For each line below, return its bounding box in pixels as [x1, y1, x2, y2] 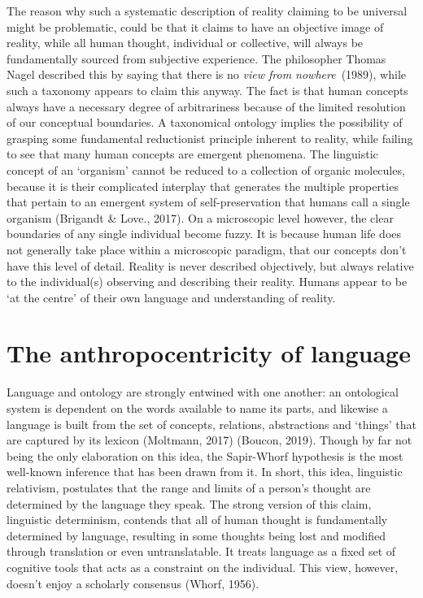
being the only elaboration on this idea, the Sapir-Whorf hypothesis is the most [7, 447, 403, 464]
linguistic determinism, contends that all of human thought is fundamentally [7, 511, 388, 528]
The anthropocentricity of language [7, 336, 411, 370]
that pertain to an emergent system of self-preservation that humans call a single [7, 193, 410, 210]
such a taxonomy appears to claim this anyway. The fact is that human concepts [7, 81, 408, 98]
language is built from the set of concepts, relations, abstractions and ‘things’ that [7, 415, 416, 432]
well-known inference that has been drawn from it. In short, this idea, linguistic [7, 463, 403, 480]
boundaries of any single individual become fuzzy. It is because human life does [7, 225, 401, 242]
